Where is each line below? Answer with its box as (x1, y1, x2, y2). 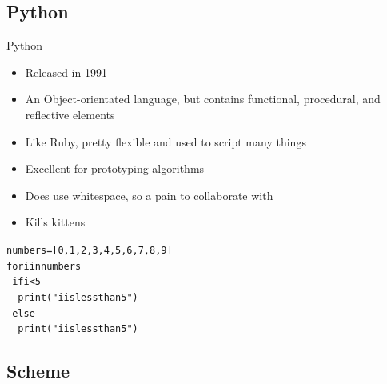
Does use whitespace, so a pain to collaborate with (25, 186, 273, 203)
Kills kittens (25, 214, 86, 230)
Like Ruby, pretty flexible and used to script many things (25, 133, 306, 150)
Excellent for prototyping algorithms (25, 160, 205, 177)
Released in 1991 (25, 63, 107, 80)
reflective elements (25, 106, 115, 122)
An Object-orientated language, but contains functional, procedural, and (25, 90, 381, 107)
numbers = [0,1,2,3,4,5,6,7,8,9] (6, 244, 173, 256)
